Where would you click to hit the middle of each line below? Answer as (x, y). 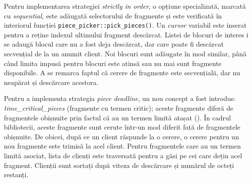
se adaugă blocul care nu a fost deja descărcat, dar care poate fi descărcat (114, 44)
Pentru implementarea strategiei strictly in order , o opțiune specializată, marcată (125, 6)
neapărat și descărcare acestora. (51, 82)
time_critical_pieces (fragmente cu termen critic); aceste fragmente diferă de (119, 108)
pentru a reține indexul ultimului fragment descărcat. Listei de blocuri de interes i (126, 34)
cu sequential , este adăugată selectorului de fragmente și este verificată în (113, 15)
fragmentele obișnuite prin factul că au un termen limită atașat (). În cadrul (117, 117)
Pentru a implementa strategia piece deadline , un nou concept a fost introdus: (120, 98)
